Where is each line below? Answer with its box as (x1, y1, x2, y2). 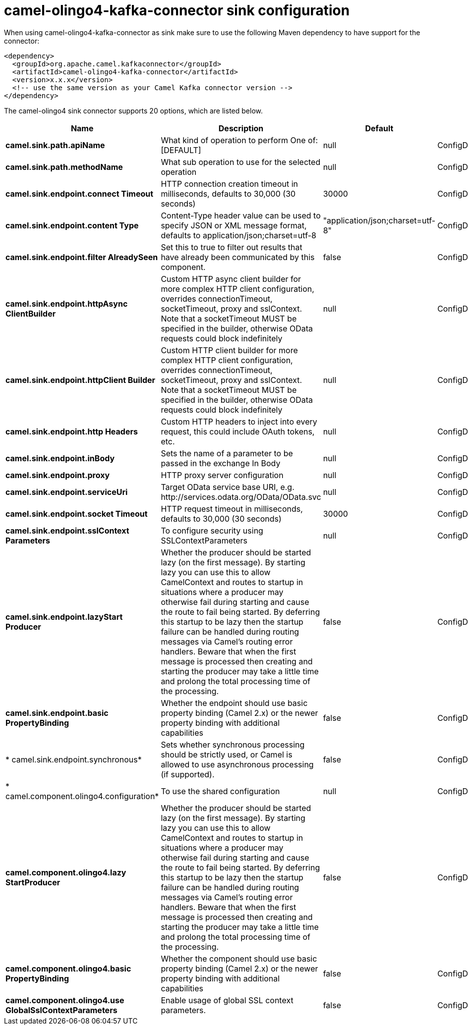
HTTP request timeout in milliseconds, (161, 503, 303, 514)
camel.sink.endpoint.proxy (5, 470, 110, 480)
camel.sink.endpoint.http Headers (5, 426, 138, 436)
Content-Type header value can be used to (161, 210, 321, 220)
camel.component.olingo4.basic (5, 963, 131, 974)
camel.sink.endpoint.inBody (5, 453, 115, 463)
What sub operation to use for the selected (161, 157, 321, 167)
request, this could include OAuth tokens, (161, 426, 315, 436)
